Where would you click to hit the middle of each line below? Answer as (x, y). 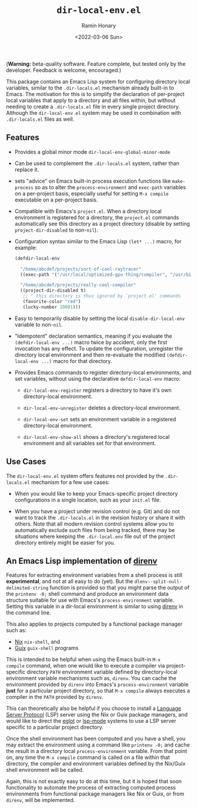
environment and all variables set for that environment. (90, 443)
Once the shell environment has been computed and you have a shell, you (96, 739)
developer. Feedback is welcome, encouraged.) (64, 70)
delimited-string (27, 588)
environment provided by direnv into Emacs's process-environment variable (97, 685)
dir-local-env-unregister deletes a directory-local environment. (102, 408)
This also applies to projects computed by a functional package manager (94, 624)
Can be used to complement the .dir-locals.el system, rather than (97, 163)
